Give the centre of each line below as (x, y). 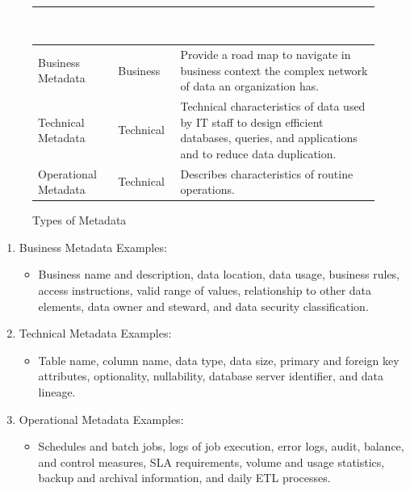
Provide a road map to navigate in (266, 54)
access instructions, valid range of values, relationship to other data (205, 290)
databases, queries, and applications (269, 138)
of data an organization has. (250, 86)
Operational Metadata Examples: (101, 419)
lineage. (57, 392)
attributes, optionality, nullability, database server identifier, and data (211, 376)
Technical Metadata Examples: (95, 333)
